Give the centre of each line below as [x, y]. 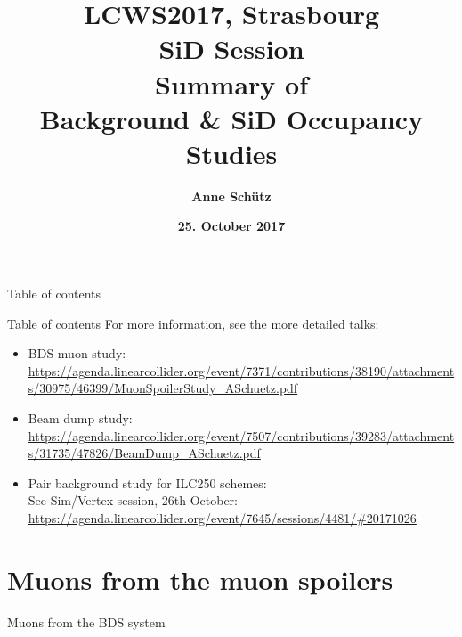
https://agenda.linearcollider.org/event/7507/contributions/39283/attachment [241, 435]
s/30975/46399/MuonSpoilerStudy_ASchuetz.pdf [163, 388]
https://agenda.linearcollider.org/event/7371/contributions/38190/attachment [241, 370]
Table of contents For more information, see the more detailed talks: [193, 323]
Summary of [231, 83]
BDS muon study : [77, 353]
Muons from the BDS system [86, 621]
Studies [231, 153]
